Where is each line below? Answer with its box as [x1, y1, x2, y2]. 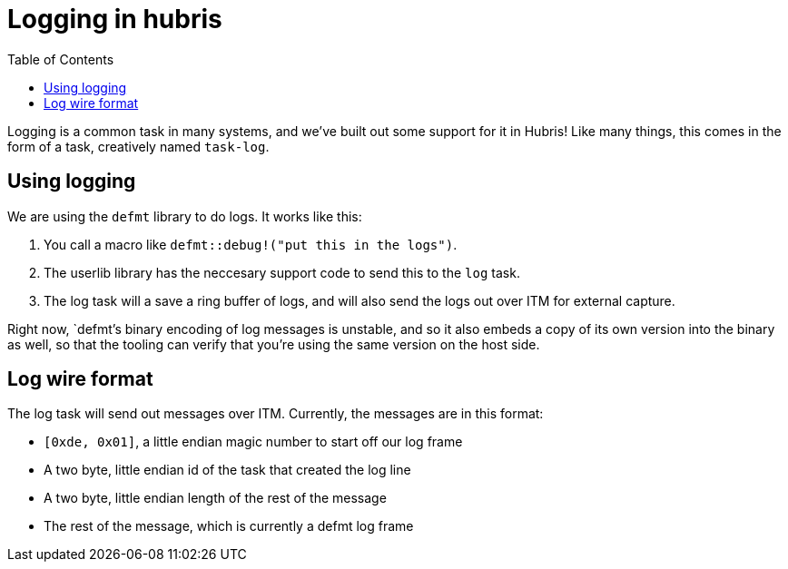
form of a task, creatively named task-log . [7, 138, 270, 154]
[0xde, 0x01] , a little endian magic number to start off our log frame [44, 434, 463, 450]
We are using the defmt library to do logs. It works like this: [7, 208, 362, 224]
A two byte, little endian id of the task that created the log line [44, 462, 411, 478]
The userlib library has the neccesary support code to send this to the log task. [44, 264, 520, 280]
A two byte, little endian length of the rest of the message [44, 490, 387, 506]
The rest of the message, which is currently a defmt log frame [44, 518, 414, 535]
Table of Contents [7, 51, 114, 67]
